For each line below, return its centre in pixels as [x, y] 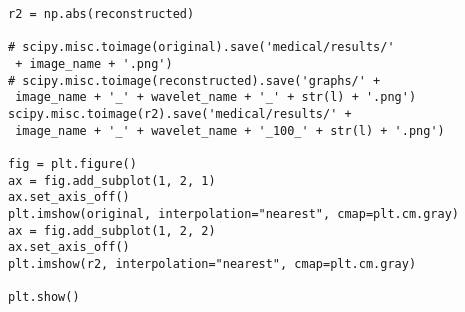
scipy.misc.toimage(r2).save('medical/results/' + [180, 113]
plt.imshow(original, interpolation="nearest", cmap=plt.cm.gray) [234, 213]
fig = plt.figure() [72, 163]
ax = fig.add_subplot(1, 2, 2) [112, 230]
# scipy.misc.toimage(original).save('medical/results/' [201, 47]
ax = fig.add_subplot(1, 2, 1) [112, 180]
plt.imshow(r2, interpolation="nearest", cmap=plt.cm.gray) [212, 263]
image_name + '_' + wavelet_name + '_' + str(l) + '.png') [216, 97]
